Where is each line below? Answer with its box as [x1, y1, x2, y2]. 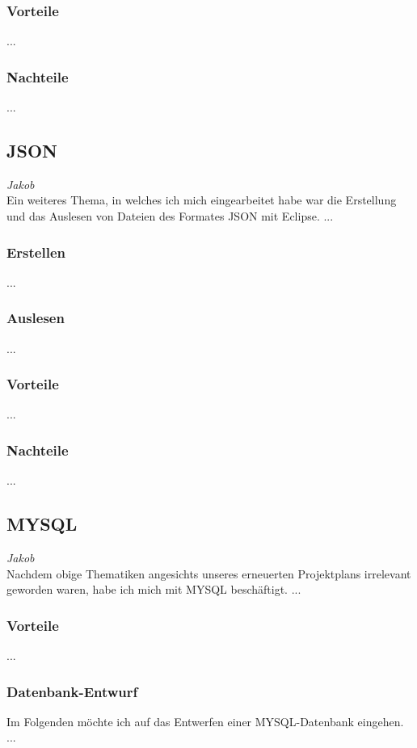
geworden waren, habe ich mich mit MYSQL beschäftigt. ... [6, 581, 301, 598]
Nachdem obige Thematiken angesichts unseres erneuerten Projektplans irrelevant [6, 565, 411, 582]
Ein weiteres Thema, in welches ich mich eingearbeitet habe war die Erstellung [6, 191, 397, 208]
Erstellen [6, 242, 65, 262]
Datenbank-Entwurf [6, 681, 138, 701]
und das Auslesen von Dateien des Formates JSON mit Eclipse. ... [6, 208, 334, 225]
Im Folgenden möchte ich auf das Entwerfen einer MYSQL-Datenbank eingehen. [6, 712, 404, 729]
